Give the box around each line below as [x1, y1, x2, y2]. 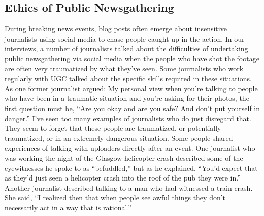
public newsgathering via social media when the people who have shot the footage [5, 53, 259, 63]
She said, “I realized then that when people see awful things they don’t [5, 192, 226, 203]
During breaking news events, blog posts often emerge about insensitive [5, 23, 227, 34]
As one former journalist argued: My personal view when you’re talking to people [5, 83, 258, 93]
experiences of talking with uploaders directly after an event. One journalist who [5, 142, 255, 153]
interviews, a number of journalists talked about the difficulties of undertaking [5, 43, 248, 54]
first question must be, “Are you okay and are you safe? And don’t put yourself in [5, 102, 260, 113]
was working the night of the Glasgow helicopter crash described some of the [5, 152, 243, 163]
